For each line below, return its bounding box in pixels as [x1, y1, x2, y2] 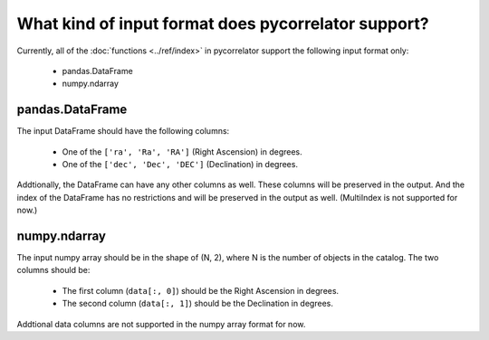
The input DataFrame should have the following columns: [16, 126, 230, 137]
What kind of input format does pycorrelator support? [16, 14, 429, 33]
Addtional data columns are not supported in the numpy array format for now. [16, 318, 306, 329]
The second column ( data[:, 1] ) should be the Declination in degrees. [62, 298, 334, 309]
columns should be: [16, 265, 91, 276]
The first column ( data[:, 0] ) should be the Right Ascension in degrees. [62, 285, 340, 296]
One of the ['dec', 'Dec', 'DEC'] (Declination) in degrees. [62, 159, 299, 170]
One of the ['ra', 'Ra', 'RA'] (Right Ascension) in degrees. [62, 146, 302, 157]
